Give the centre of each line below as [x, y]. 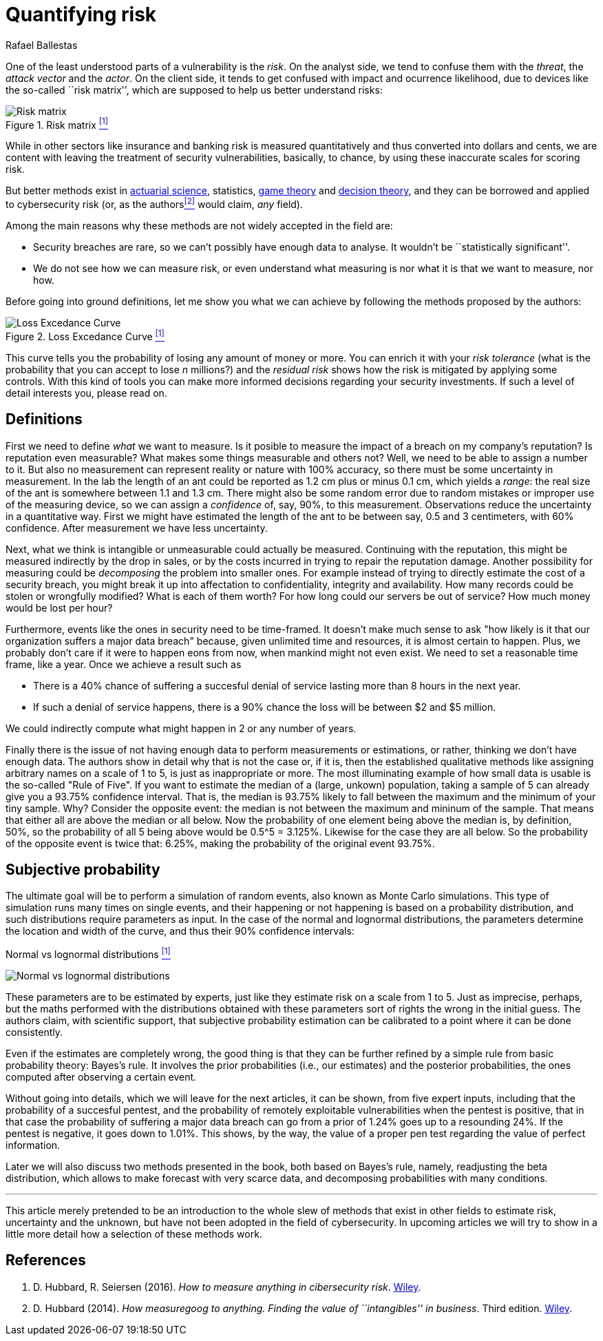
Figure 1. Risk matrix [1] [57, 124]
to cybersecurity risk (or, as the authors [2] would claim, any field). [154, 204]
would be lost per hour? [59, 607]
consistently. [34, 1032]
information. [33, 1145]
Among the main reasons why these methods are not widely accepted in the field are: [199, 226]
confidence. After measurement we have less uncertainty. [137, 528]
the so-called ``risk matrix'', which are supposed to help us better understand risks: [194, 90]
